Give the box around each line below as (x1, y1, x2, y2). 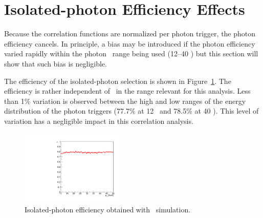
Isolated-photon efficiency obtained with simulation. (25, 204, 191, 214)
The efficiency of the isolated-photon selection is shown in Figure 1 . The (4, 75, 231, 86)
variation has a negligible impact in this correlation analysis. (4, 115, 193, 126)
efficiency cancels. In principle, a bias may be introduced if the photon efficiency (4, 38, 255, 49)
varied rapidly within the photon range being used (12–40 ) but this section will (4, 48, 258, 59)
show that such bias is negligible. (4, 58, 107, 69)
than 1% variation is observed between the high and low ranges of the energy (4, 95, 246, 106)
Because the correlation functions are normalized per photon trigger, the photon (4, 28, 256, 39)
